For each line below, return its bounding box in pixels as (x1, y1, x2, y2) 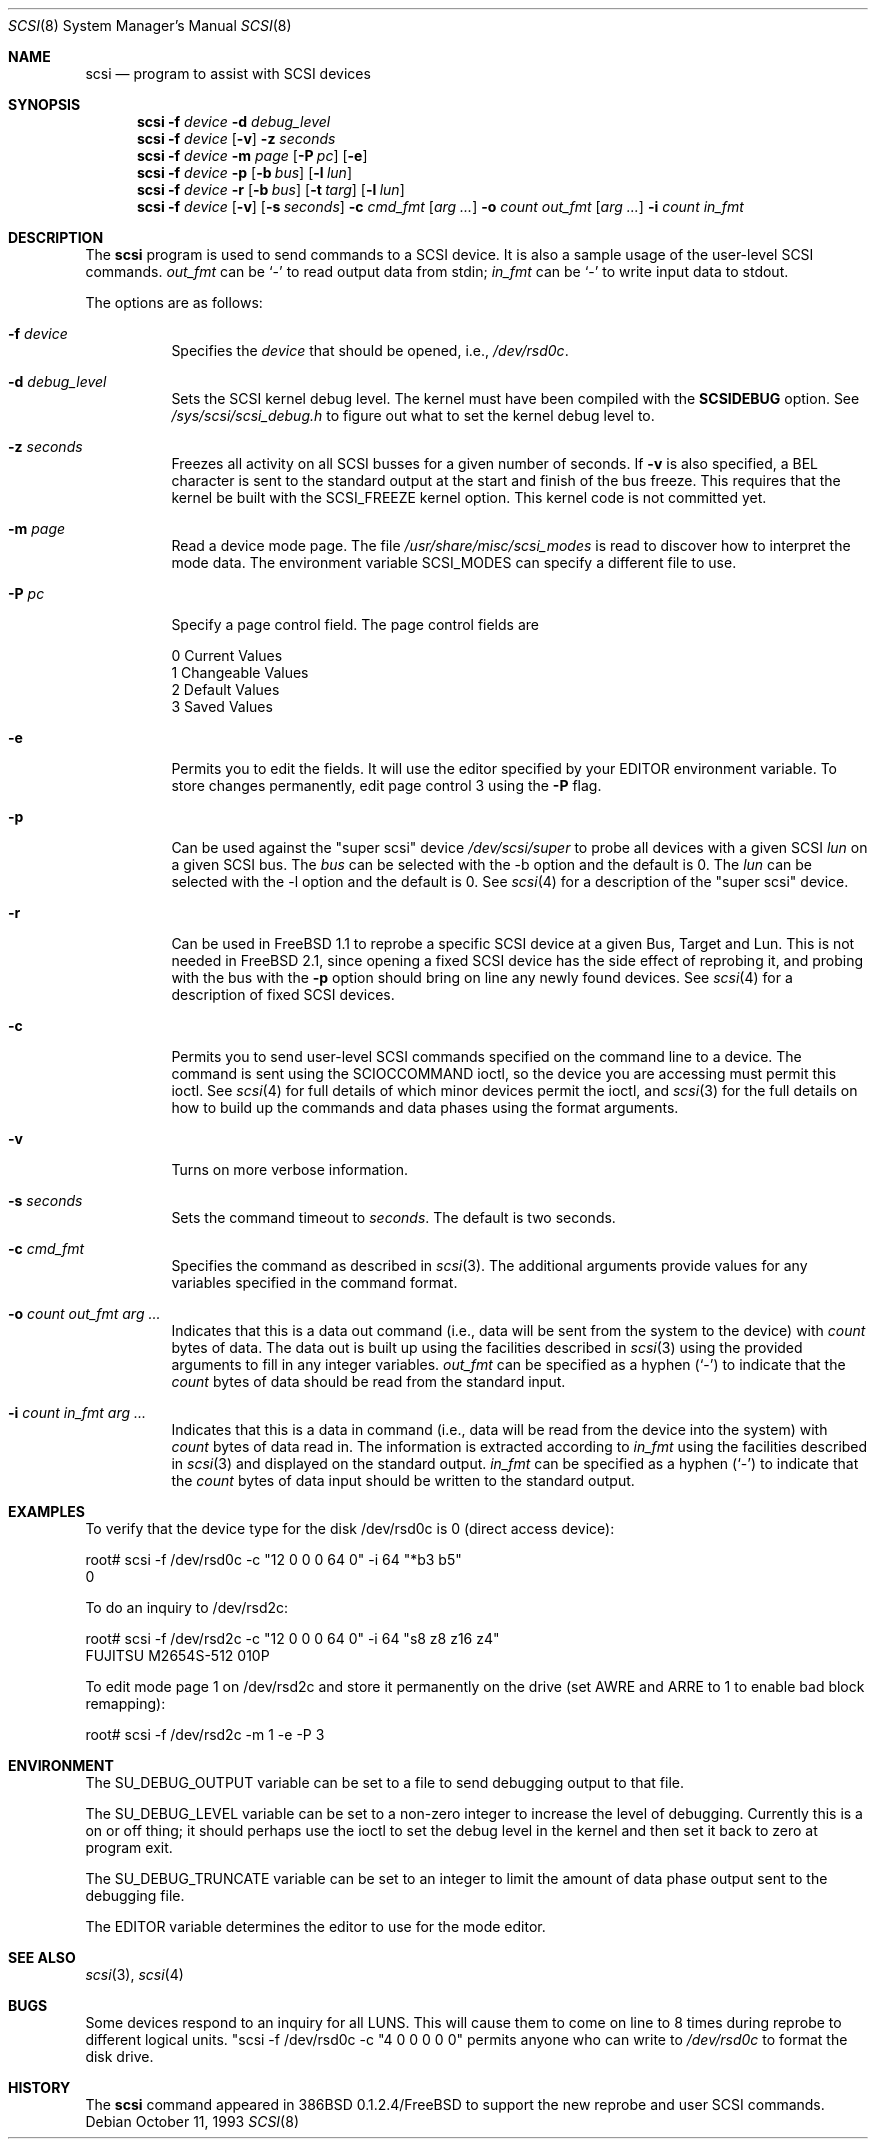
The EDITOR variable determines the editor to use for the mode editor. (85, 1918, 546, 1935)
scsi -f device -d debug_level (137, 113, 331, 130)
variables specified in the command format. (171, 1274, 458, 1291)
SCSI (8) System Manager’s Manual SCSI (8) (8, 17, 292, 34)
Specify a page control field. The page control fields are (171, 616, 539, 633)
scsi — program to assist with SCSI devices (85, 65, 371, 82)
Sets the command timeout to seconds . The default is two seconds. (171, 1209, 616, 1226)
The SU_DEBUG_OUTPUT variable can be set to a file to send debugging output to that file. (85, 1774, 685, 1791)
